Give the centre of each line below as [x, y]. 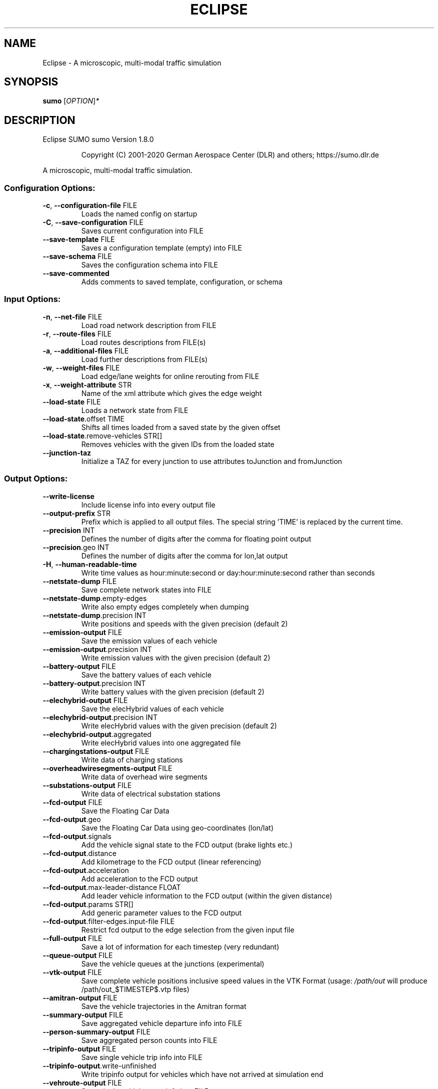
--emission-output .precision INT [97, 649]
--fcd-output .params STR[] [88, 904]
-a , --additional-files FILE [86, 350]
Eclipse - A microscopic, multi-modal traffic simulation [132, 62]
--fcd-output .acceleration [86, 870]
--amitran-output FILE [80, 997]
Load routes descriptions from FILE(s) [143, 342]
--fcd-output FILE [72, 802]
